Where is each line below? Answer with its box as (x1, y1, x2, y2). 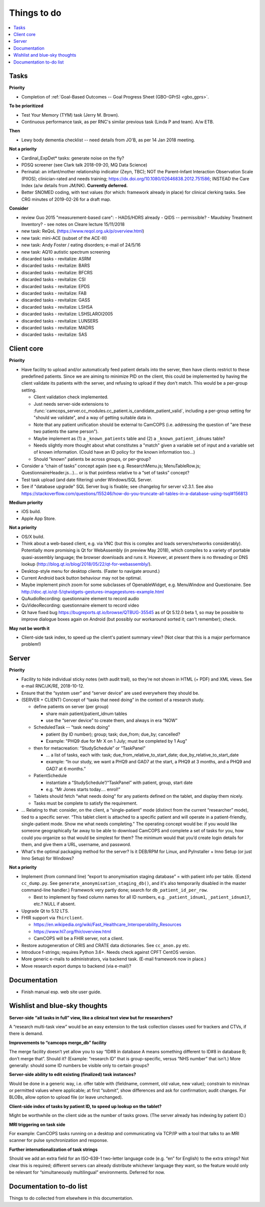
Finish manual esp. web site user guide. (21, 989, 102, 995)
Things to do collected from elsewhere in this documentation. (9, 1195, 133, 1201)
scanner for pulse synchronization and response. (9, 1138, 108, 1143)
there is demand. (9, 1031, 44, 1037)
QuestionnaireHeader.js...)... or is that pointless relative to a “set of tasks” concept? (21, 470, 190, 476)
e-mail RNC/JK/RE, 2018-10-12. (21, 683, 84, 689)
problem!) (21, 641, 41, 647)
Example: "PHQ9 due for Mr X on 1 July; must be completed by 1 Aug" (46, 738, 187, 744)
